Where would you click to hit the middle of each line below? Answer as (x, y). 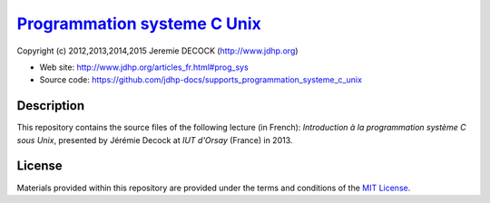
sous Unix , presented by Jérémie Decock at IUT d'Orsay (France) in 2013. (155, 140)
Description (51, 106)
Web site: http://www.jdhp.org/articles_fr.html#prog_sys (144, 67)
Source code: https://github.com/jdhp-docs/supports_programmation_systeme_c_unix (201, 80)
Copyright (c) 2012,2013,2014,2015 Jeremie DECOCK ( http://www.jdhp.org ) (157, 51)
